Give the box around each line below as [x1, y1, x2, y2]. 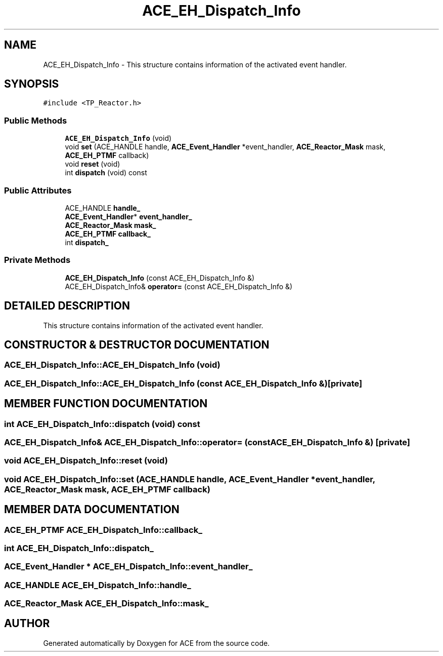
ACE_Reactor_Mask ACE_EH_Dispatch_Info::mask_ [4, 598, 209, 609]
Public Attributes [4, 185, 72, 196]
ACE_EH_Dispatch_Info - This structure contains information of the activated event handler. [43, 60, 347, 69]
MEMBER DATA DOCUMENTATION [4, 503, 180, 516]
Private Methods [4, 255, 71, 265]
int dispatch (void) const [65, 168, 147, 177]
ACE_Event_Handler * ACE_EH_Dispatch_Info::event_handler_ [4, 561, 253, 572]
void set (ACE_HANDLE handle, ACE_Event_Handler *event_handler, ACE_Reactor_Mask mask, [65, 142, 386, 151]
